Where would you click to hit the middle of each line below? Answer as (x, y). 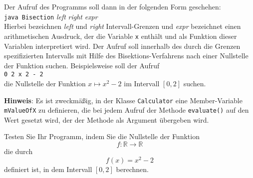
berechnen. (132, 169)
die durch (18, 151)
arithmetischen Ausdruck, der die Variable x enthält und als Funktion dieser (121, 36)
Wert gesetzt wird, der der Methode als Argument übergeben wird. (107, 119)
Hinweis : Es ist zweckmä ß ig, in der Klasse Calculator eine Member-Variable (123, 100)
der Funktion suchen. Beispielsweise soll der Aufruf (82, 65)
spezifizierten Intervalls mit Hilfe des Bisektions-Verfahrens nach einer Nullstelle (126, 56)
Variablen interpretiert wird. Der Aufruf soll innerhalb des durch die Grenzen (122, 46)
